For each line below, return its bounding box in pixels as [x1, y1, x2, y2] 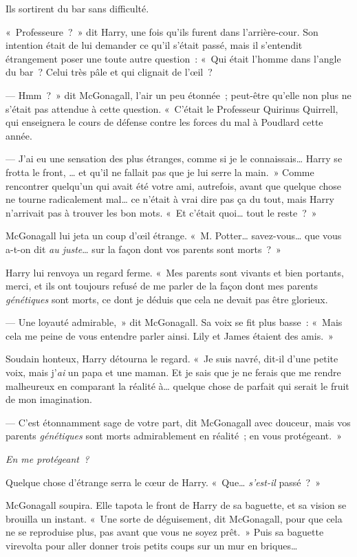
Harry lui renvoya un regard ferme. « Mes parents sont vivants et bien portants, [6, 265, 344, 279]
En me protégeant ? [6, 452, 89, 466]
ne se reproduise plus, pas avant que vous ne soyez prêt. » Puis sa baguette [6, 525, 324, 539]
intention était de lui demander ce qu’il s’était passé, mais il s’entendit [6, 38, 303, 52]
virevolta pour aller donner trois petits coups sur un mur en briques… [6, 538, 298, 552]
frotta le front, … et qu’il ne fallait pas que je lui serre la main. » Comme [6, 164, 314, 179]
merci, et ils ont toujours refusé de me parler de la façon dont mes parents [6, 278, 318, 293]
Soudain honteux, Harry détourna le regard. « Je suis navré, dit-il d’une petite [6, 351, 338, 366]
